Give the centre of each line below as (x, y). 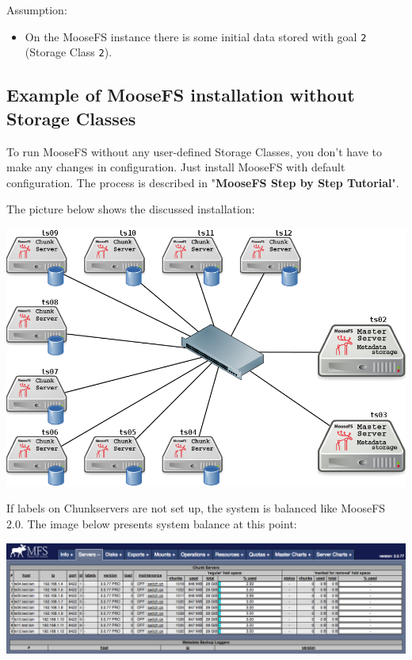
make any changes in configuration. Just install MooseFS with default (176, 167)
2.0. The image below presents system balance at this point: (152, 523)
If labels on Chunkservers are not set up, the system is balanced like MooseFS (196, 508)
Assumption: (37, 10)
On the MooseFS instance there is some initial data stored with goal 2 (196, 36)
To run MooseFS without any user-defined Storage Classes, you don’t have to (194, 151)
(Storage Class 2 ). (69, 52)
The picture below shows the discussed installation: (131, 209)
